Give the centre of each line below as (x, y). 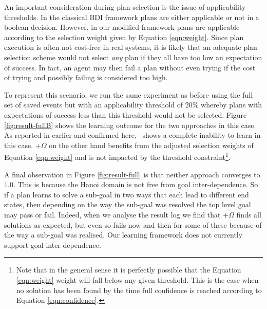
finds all (249, 214)
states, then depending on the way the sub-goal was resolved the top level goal (128, 204)
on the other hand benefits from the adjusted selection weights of (151, 145)
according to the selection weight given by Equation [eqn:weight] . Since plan (124, 37)
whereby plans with (232, 105)
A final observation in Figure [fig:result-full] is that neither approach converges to (132, 174)
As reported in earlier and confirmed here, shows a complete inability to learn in (132, 135)
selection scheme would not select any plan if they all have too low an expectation (133, 57)
